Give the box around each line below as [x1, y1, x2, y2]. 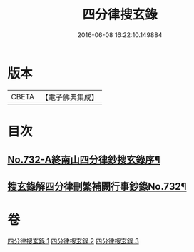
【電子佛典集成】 [41, 92, 98, 102]
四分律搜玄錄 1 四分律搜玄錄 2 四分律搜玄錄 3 [7, 236, 139, 245]
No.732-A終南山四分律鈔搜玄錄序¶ [7, 154, 160, 166]
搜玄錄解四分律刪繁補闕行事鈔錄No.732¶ [7, 180, 187, 193]
